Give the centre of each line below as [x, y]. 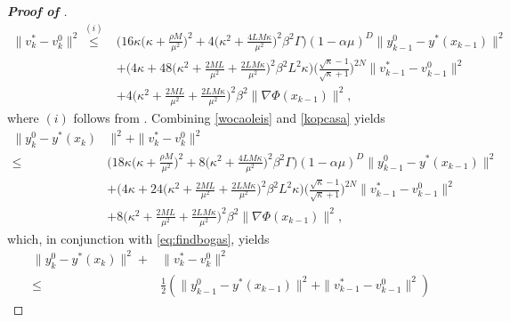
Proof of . [37, 11]
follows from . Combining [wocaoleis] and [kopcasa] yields [229, 118]
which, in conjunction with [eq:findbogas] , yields [138, 238]
